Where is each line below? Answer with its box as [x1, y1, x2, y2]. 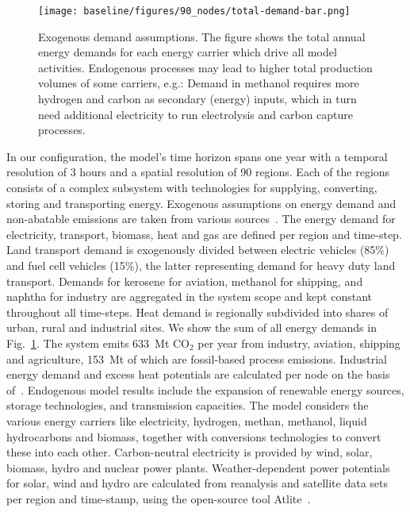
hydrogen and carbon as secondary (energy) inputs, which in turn [38, 90, 357, 107]
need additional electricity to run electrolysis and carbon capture [38, 106, 354, 122]
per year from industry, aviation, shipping [197, 334, 400, 351]
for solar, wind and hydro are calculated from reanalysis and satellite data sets [6, 475, 388, 491]
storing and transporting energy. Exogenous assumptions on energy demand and [6, 194, 397, 211]
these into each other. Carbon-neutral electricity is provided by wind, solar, [6, 444, 373, 460]
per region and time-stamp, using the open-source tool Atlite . [6, 490, 311, 506]
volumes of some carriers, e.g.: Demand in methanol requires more [38, 75, 359, 91]
